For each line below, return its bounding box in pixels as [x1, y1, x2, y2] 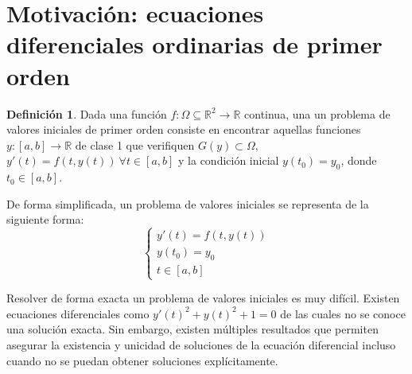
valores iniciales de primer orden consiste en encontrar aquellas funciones [6, 121, 361, 138]
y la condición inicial [178, 152, 279, 169]
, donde [340, 152, 377, 169]
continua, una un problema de [244, 105, 391, 122]
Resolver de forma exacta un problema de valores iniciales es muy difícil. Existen [6, 290, 400, 306]
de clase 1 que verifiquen [75, 136, 195, 153]
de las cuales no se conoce [280, 305, 406, 321]
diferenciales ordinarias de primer [6, 28, 383, 60]
